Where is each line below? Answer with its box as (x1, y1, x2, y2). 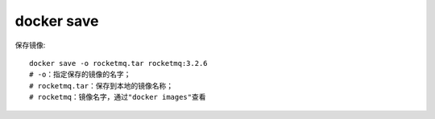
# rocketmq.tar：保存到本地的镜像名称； (29, 81, 174, 90)
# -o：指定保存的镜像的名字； (29, 70, 131, 80)
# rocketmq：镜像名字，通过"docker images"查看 (29, 92, 206, 102)
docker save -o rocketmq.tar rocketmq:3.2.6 (29, 59, 209, 68)
